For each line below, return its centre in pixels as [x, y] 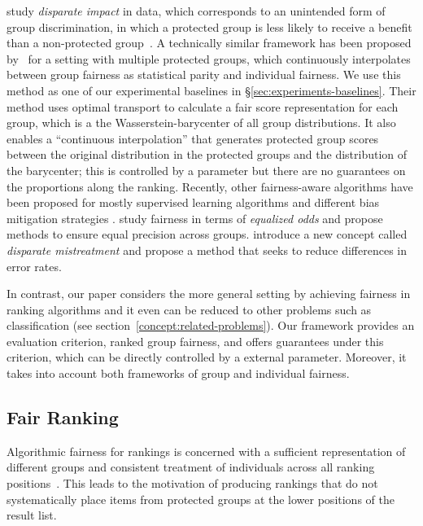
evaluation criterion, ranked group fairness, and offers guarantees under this [195, 341]
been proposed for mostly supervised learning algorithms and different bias [193, 202]
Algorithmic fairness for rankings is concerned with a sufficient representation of [206, 451]
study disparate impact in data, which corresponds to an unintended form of [196, 11]
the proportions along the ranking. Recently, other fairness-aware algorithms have [210, 186]
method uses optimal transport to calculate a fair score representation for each [203, 106]
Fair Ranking [63, 417]
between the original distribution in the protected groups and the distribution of [207, 154]
